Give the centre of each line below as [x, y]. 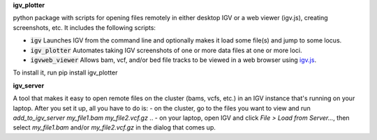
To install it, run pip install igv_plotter [65, 72]
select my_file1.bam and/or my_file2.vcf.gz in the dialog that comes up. [114, 127]
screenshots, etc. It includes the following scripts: [84, 27]
